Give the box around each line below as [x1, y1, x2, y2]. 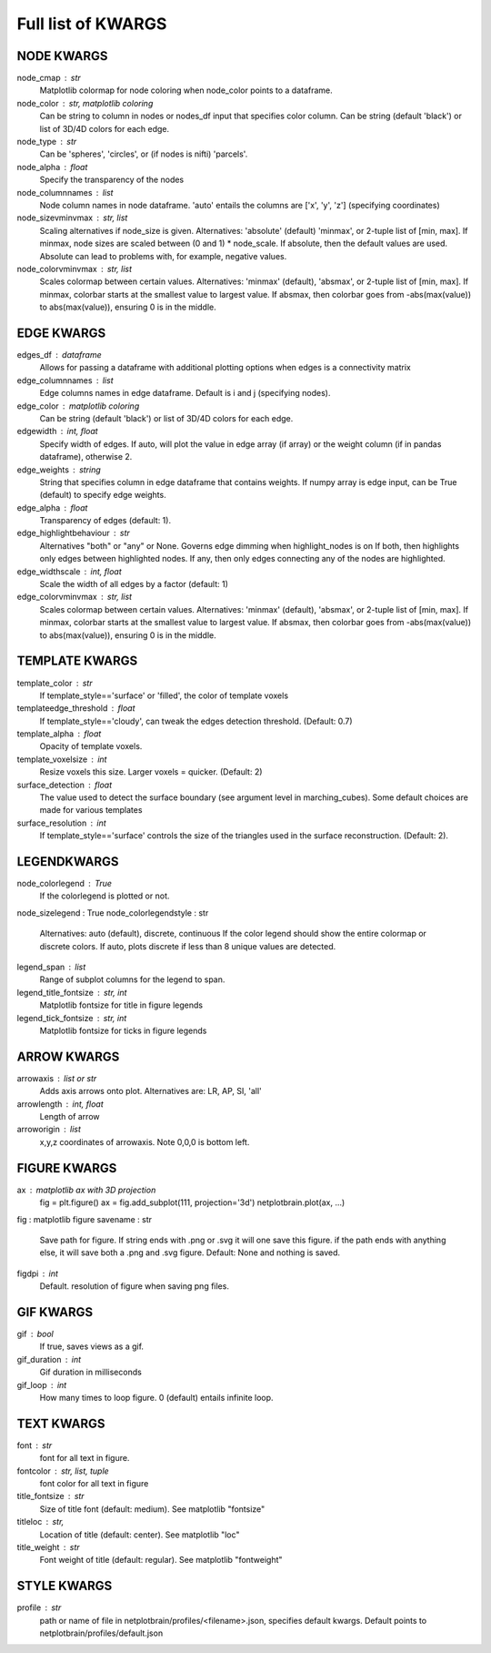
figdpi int [16, 1268, 59, 1279]
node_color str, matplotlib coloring [16, 97, 154, 108]
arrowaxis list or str [16, 1072, 97, 1083]
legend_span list [16, 961, 86, 973]
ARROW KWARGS [16, 1049, 120, 1064]
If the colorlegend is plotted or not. [39, 890, 170, 901]
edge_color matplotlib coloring [16, 401, 140, 411]
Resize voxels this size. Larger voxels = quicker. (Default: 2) [39, 766, 263, 777]
